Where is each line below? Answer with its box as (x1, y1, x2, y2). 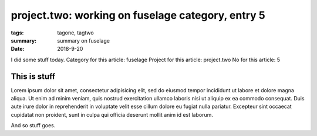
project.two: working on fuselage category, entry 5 (11, 9, 265, 22)
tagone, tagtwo (57, 29, 94, 36)
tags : (11, 29, 24, 36)
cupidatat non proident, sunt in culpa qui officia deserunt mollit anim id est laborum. (11, 111, 214, 118)
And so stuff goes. (11, 122, 56, 129)
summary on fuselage (57, 37, 110, 44)
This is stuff (11, 71, 56, 81)
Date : (11, 46, 25, 53)
